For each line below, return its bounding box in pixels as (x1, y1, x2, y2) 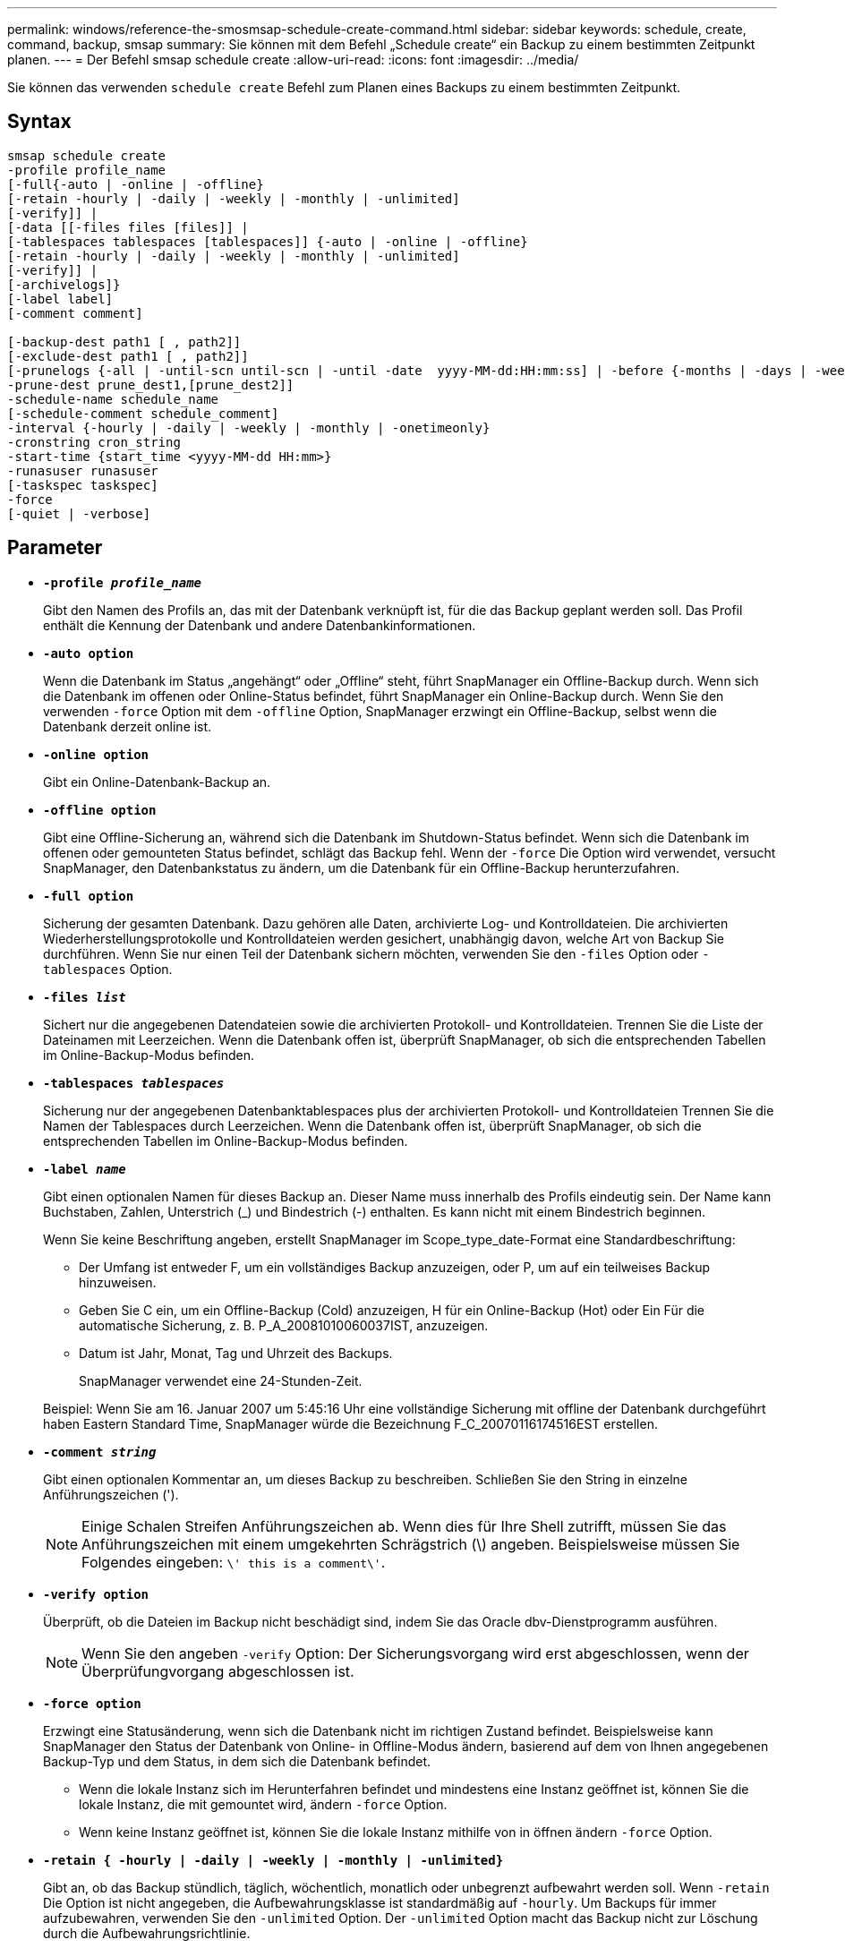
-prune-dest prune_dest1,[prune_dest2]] (7, 377, 294, 392)
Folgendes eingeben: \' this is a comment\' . (81, 1552, 386, 1571)
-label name (43, 1161, 126, 1176)
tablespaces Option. (43, 961, 173, 977)
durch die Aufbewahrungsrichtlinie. (43, 1925, 251, 1941)
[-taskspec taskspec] (7, 477, 158, 492)
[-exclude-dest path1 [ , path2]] (7, 348, 249, 363)
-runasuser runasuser (7, 463, 158, 478)
